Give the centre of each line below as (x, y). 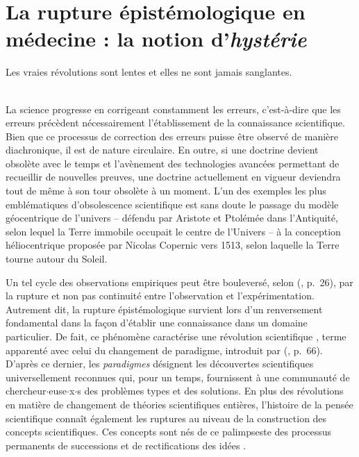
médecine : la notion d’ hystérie (156, 39)
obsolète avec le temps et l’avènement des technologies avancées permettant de (173, 163)
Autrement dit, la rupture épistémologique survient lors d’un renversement (164, 309)
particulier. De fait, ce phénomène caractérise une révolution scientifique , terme (176, 336)
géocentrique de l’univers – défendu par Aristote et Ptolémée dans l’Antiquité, (172, 218)
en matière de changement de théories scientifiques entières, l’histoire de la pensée (179, 404)
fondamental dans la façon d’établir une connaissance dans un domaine (157, 323)
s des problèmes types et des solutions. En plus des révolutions (210, 391)
